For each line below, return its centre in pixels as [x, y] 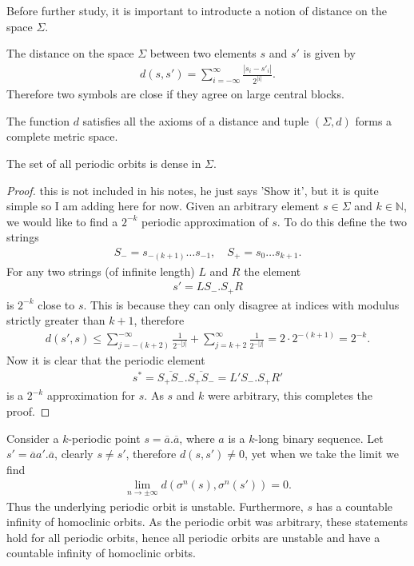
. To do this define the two [342, 221]
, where [197, 438]
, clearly [74, 454]
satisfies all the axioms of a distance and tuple [196, 120]
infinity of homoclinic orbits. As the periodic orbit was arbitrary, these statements [207, 522]
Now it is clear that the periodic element [106, 360]
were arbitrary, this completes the [291, 395]
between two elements [203, 53]
